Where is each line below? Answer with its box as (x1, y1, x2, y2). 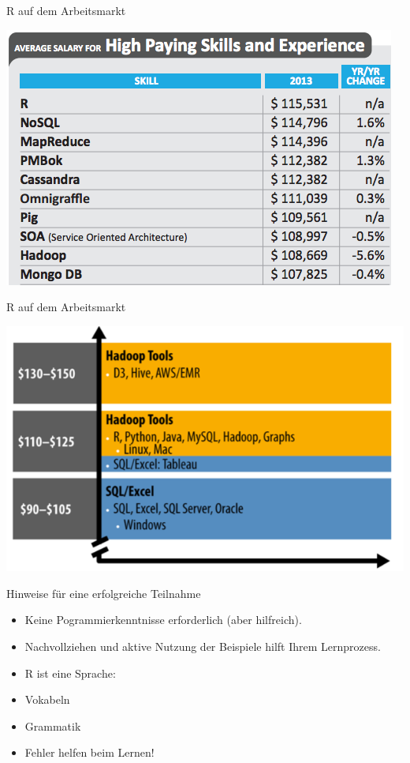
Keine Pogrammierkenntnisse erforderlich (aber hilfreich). (24, 611, 302, 628)
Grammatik (24, 717, 81, 734)
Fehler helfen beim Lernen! (24, 744, 155, 761)
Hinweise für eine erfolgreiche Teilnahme (6, 584, 201, 601)
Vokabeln (24, 691, 70, 708)
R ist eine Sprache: (24, 664, 116, 681)
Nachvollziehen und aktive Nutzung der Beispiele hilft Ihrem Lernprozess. (24, 638, 381, 655)
